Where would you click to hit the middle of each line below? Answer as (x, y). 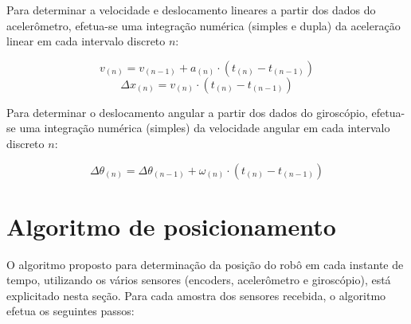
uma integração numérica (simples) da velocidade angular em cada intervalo (205, 128)
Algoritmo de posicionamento (171, 226)
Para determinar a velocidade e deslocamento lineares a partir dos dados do (191, 10)
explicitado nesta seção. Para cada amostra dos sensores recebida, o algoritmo (196, 295)
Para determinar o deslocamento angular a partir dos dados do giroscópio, (187, 112)
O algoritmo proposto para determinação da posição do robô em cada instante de (205, 264)
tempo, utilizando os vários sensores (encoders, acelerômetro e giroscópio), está (199, 280)
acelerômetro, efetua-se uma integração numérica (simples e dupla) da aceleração (204, 25)
